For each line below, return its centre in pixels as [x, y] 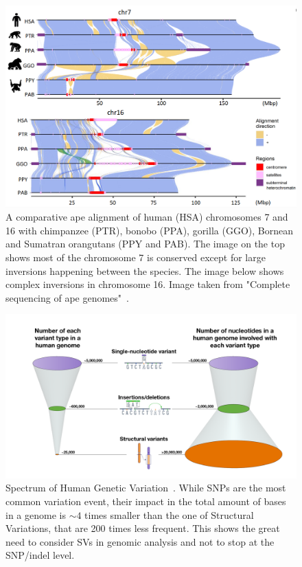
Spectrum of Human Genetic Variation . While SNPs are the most [146, 488]
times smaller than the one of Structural [169, 514]
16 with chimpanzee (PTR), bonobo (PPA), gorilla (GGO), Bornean [149, 230]
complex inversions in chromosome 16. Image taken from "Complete [148, 284]
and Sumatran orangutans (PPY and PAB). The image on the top [145, 244]
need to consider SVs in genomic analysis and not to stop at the [140, 541]
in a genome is [36, 514]
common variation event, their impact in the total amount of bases [146, 501]
